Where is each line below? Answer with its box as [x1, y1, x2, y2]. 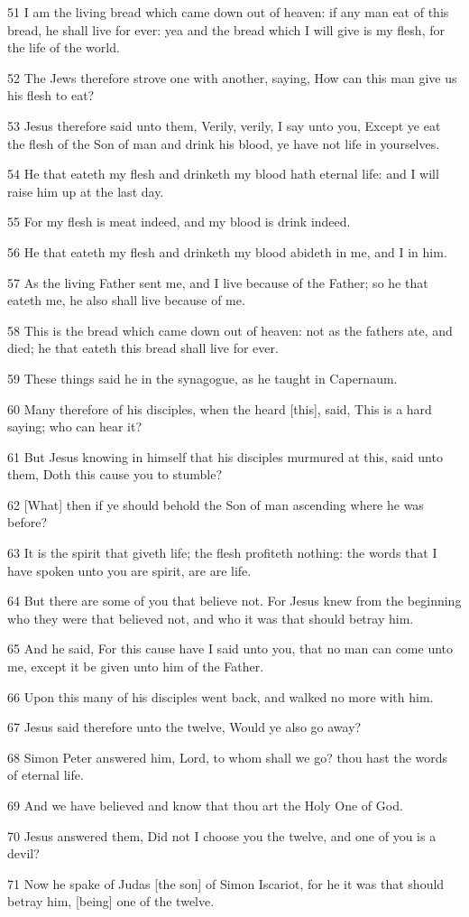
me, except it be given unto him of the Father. [7, 657, 264, 676]
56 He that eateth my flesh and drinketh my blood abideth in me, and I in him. [7, 242, 447, 261]
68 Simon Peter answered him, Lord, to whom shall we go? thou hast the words [7, 747, 448, 766]
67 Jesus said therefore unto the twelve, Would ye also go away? [7, 718, 362, 736]
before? [7, 513, 47, 532]
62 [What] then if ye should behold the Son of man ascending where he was [7, 495, 424, 514]
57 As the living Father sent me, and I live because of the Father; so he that [7, 273, 428, 292]
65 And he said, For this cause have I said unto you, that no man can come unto [7, 639, 454, 658]
